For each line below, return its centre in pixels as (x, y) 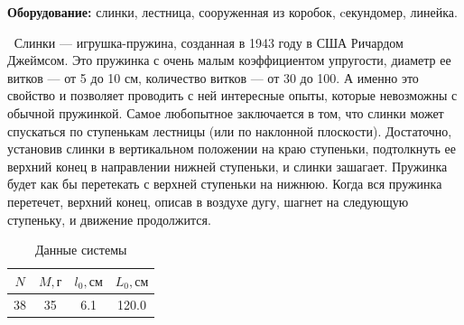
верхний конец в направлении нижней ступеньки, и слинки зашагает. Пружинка (227, 166)
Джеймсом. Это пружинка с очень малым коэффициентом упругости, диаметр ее (229, 60)
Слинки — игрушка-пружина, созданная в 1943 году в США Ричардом (209, 42)
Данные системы (81, 250)
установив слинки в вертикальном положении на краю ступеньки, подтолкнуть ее (232, 149)
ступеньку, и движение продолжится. (109, 219)
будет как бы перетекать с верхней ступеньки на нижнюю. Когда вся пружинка (225, 184)
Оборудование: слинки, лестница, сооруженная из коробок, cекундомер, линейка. (232, 12)
